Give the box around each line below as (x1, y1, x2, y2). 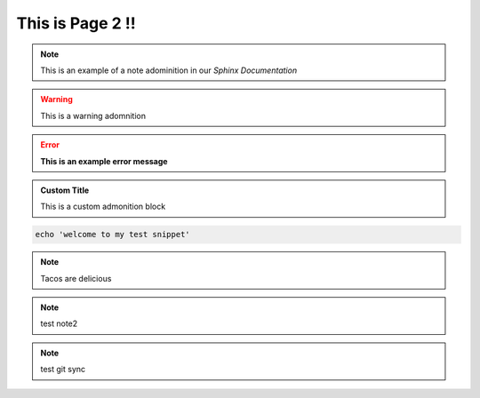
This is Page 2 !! (16, 13, 137, 33)
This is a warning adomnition (40, 110, 147, 121)
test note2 (40, 318, 78, 329)
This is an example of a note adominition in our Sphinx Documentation (40, 65, 298, 76)
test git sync (40, 364, 86, 375)
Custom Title (40, 185, 90, 195)
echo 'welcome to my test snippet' (35, 229, 190, 240)
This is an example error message (40, 155, 168, 166)
